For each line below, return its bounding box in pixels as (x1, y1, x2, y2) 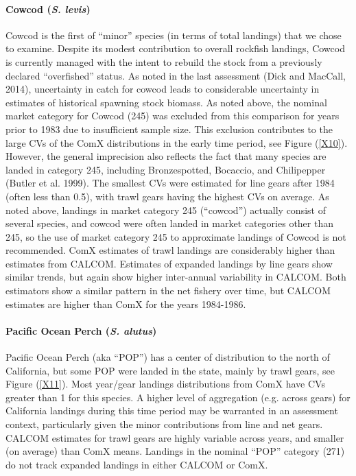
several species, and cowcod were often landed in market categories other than (5, 216, 334, 230)
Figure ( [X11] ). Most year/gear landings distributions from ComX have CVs (5, 377, 325, 391)
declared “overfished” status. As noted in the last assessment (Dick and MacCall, (5, 68, 346, 82)
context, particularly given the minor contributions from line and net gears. (5, 417, 323, 431)
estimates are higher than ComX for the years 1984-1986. (5, 296, 246, 311)
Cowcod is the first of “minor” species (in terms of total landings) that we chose (5, 27, 342, 42)
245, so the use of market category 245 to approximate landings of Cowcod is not (5, 229, 346, 243)
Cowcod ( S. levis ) (5, 1, 91, 16)
